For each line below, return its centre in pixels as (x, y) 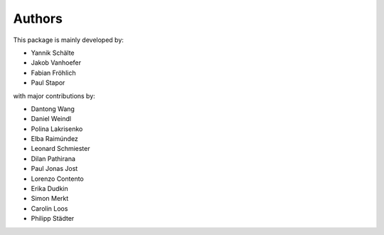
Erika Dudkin (49, 189)
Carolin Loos (49, 208)
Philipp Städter (53, 219)
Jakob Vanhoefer (56, 63)
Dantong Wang (53, 109)
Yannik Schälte (53, 53)
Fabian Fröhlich (53, 73)
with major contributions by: (54, 95)
